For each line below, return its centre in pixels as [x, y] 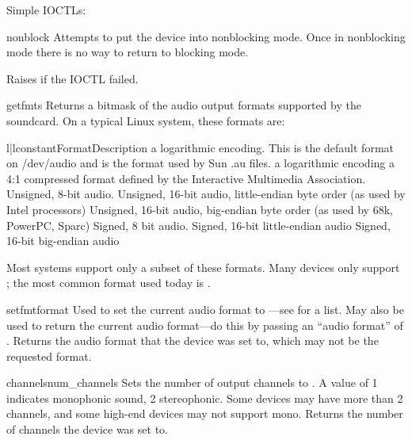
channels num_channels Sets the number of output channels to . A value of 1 [192, 383]
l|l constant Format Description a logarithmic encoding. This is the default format [200, 147]
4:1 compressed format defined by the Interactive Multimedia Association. [186, 178]
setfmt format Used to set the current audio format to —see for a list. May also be [205, 309]
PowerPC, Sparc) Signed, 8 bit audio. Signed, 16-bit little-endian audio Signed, [198, 225]
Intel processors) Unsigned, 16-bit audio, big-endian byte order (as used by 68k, [200, 209]
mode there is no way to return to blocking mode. [128, 52]
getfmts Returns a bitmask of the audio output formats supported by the [184, 105]
